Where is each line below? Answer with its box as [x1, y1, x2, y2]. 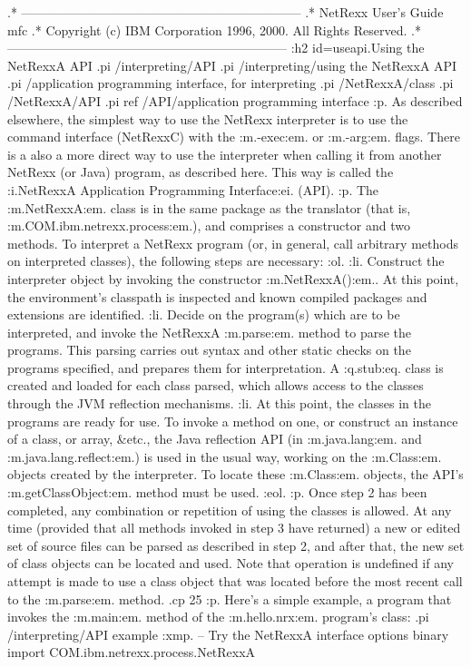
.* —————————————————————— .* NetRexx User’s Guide [7, 3, 444, 21]
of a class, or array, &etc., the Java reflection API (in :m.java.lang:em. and [7, 429, 422, 448]
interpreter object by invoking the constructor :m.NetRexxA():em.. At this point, [7, 269, 459, 288]
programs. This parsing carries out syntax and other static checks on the [7, 340, 411, 359]
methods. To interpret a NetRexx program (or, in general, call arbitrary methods [7, 233, 458, 252]
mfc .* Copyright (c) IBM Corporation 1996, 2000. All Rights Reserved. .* [7, 20, 421, 39]
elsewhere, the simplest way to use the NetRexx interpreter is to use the [7, 109, 408, 128]
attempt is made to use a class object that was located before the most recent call [7, 572, 463, 590]
